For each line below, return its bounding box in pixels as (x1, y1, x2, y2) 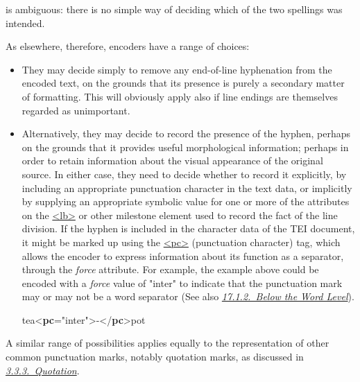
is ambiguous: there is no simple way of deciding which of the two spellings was (6, 2, 343, 16)
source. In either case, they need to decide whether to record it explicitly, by (22, 166, 347, 181)
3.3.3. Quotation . (6, 363, 80, 377)
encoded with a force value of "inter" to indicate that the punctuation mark (22, 275, 343, 290)
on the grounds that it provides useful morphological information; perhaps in (22, 139, 349, 154)
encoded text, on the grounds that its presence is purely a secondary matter (22, 76, 345, 90)
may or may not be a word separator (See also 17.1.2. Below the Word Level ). (22, 289, 354, 304)
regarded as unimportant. (22, 103, 130, 117)
